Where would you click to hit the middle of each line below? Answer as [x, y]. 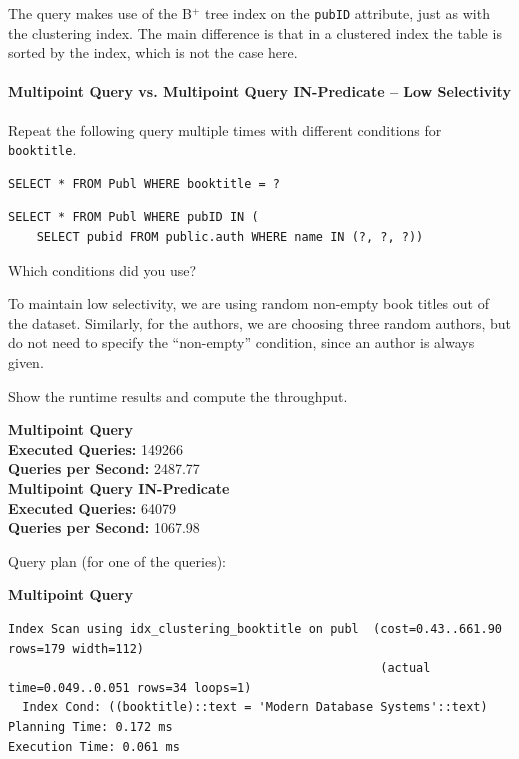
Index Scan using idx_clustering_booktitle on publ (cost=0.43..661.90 [255, 628]
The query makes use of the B [100, 13]
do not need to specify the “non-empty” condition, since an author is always [241, 342]
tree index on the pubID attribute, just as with [347, 13]
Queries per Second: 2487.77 [104, 468]
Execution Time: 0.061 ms [94, 746]
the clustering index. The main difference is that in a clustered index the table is [255, 32]
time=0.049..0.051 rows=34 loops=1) [130, 687]
